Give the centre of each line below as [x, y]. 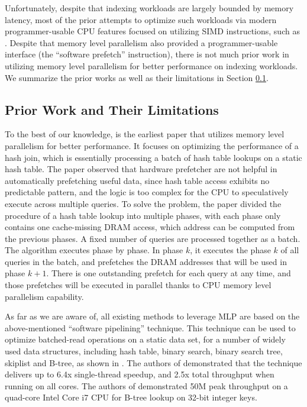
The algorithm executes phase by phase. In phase [94, 250]
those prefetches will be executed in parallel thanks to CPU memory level [138, 285]
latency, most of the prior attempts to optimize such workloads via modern [141, 19]
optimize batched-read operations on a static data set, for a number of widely [145, 339]
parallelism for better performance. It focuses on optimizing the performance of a [152, 145]
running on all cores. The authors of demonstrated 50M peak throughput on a [146, 385]
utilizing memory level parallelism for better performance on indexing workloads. [151, 65]
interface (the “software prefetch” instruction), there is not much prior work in [147, 54]
